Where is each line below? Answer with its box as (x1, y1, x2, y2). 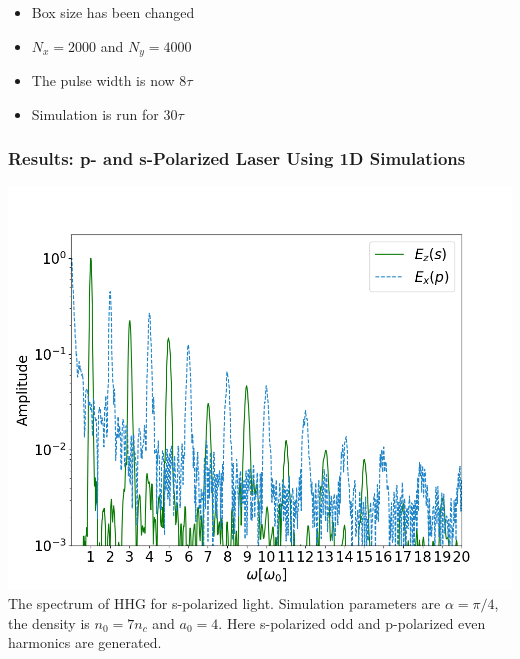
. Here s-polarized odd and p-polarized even (218, 612, 486, 633)
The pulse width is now (31, 70, 175, 91)
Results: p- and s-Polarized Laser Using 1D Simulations (8, 146, 466, 171)
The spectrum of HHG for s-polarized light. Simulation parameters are (8, 593, 441, 614)
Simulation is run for (31, 103, 159, 124)
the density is (8, 612, 90, 633)
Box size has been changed (31, 2, 195, 22)
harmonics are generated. (8, 632, 162, 653)
